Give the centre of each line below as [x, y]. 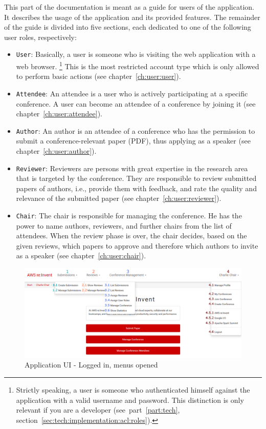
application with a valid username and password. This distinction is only [130, 400]
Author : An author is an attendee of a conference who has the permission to [136, 130]
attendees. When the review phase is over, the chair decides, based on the [131, 236]
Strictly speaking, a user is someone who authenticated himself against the [133, 389]
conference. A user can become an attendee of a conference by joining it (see [136, 103]
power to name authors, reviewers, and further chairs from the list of [124, 225]
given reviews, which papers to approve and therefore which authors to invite [137, 245]
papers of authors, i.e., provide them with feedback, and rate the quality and [136, 188]
